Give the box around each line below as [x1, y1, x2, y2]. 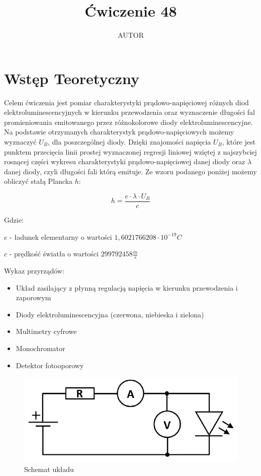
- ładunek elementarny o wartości [10, 231, 112, 242]
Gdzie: [4, 215, 24, 225]
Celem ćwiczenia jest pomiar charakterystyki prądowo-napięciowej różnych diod [4, 97, 249, 107]
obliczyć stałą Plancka [4, 176, 73, 186]
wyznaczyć [4, 137, 37, 147]
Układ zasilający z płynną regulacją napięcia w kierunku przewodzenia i [16, 282, 238, 293]
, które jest [222, 137, 255, 147]
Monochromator [16, 343, 65, 354]
